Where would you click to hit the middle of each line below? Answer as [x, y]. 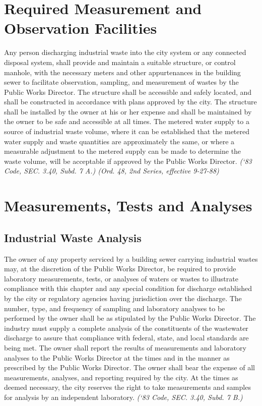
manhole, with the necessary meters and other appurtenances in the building [122, 72]
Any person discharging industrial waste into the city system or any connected [125, 52]
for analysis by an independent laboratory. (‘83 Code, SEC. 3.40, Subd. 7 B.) [123, 397]
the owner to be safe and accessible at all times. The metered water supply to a [127, 121]
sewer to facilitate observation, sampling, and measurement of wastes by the [121, 82]
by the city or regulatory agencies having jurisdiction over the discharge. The [123, 298]
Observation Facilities [81, 28]
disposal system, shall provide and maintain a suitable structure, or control [120, 62]
